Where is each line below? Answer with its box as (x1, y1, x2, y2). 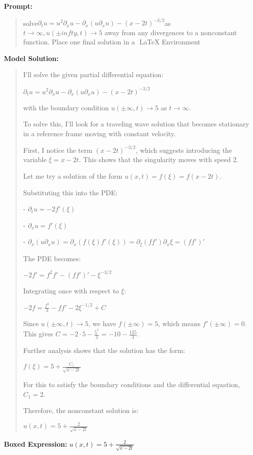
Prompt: (4, 1, 33, 11)
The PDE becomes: (23, 253, 81, 263)
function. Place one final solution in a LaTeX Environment (23, 37, 200, 47)
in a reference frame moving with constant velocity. (23, 128, 176, 138)
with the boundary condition (23, 102, 109, 112)
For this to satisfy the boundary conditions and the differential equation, (23, 379, 240, 389)
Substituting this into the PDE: (23, 187, 118, 197)
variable (23, 154, 47, 165)
